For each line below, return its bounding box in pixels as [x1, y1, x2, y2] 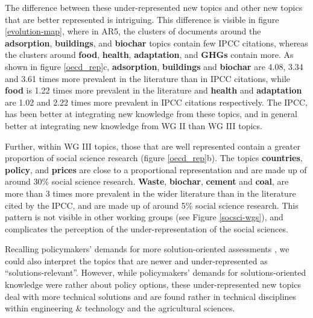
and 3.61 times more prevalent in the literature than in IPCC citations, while [5, 72, 291, 84]
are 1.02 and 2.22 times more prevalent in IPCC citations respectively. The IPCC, [5, 95, 308, 108]
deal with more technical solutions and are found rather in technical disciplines [5, 290, 297, 302]
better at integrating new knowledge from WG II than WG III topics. [5, 119, 262, 132]
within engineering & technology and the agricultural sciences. [5, 302, 235, 314]
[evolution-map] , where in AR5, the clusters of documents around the [5, 25, 261, 37]
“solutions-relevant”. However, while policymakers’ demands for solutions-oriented [5, 266, 306, 279]
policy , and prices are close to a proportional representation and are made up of [5, 163, 307, 176]
